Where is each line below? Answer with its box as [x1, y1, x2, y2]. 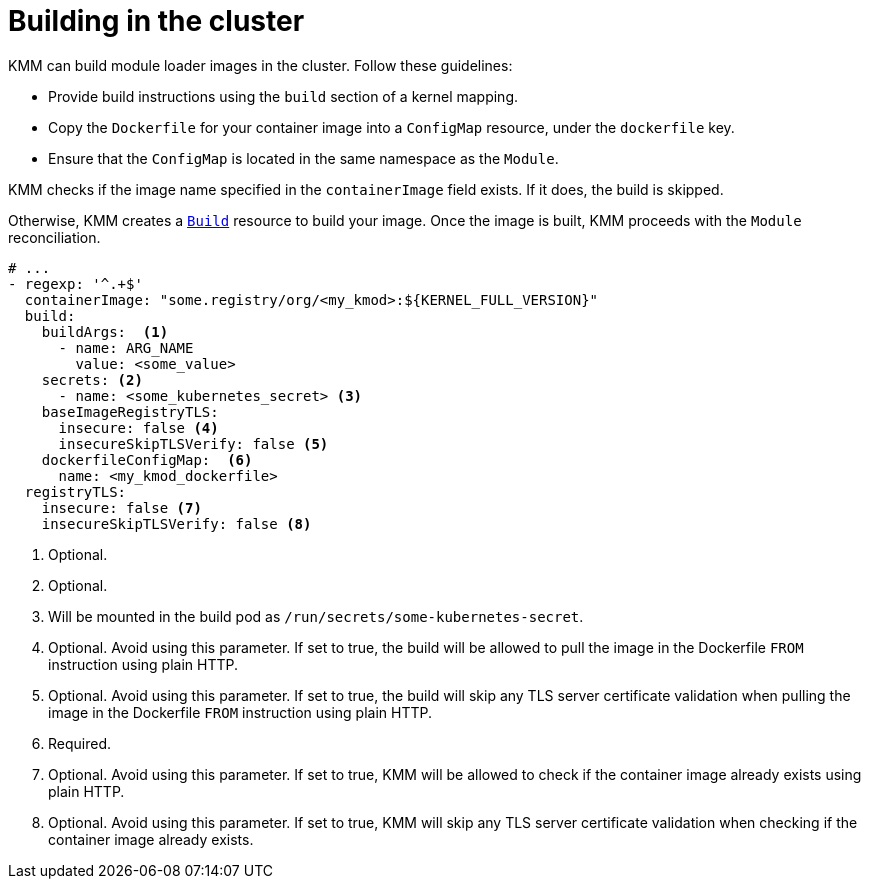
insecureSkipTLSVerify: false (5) [58, 435, 329, 452]
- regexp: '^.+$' [8, 275, 143, 292]
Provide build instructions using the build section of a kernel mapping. [48, 87, 519, 105]
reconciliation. [8, 228, 101, 246]
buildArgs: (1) [41, 323, 169, 340]
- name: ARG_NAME [58, 339, 194, 356]
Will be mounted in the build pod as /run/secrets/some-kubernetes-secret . [48, 607, 584, 625]
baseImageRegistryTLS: [41, 403, 219, 420]
